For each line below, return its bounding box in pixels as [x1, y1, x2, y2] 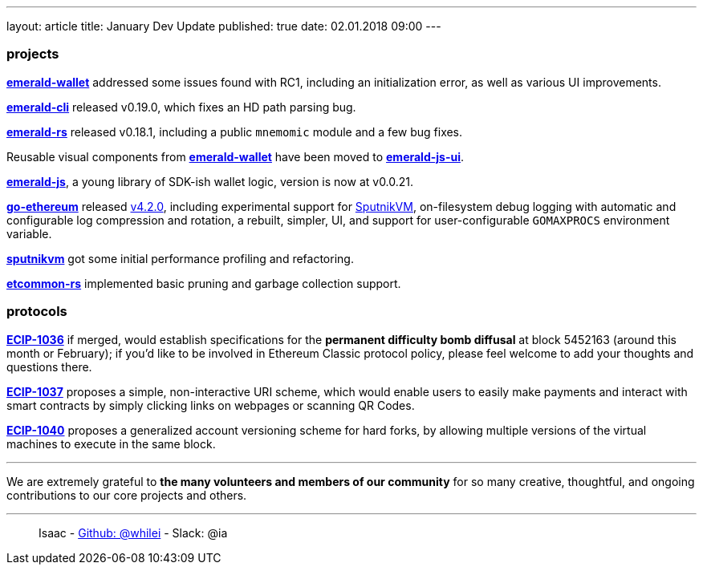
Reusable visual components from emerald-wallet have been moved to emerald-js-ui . [6, 149, 465, 164]
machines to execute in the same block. [6, 436, 216, 451]
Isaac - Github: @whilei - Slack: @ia [39, 525, 228, 540]
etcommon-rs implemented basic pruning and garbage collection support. [6, 276, 401, 290]
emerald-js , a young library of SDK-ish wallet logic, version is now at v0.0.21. [6, 174, 414, 188]
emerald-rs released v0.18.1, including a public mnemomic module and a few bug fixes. [6, 124, 463, 139]
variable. [6, 226, 52, 241]
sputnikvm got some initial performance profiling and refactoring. [6, 251, 354, 265]
